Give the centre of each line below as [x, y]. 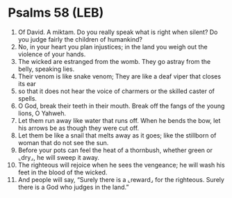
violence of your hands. [52, 54]
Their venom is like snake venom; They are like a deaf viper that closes [119, 76]
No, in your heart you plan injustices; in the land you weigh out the [113, 47]
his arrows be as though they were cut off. [78, 128]
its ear [27, 83]
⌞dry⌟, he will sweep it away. [59, 157]
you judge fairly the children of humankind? [80, 39]
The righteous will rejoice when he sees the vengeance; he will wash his [121, 165]
